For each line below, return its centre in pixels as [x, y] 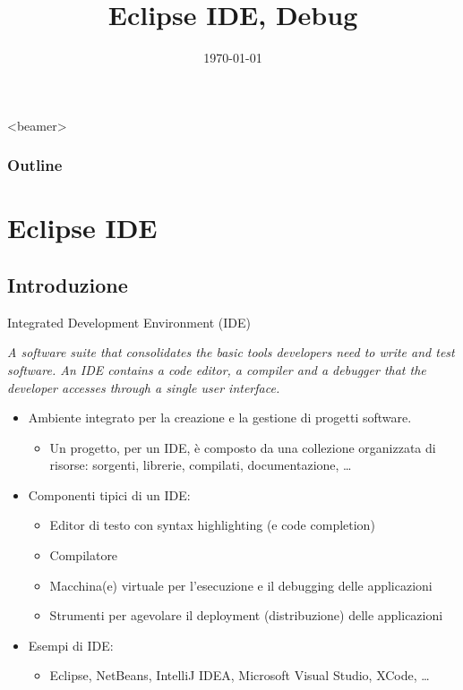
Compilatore [84, 555]
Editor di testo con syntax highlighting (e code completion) [212, 525]
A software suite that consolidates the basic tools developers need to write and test [231, 352]
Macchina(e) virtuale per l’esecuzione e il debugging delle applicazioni [241, 585]
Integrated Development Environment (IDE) [129, 322]
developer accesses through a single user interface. [144, 387]
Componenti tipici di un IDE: [109, 494]
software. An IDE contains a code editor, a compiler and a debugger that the [217, 369]
